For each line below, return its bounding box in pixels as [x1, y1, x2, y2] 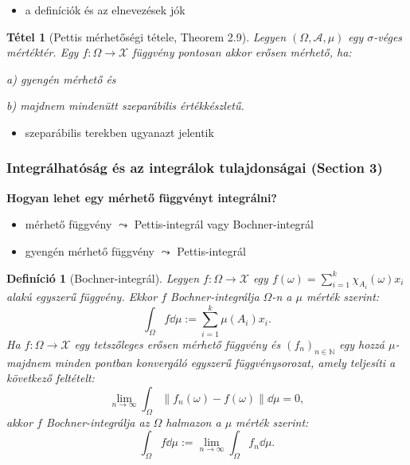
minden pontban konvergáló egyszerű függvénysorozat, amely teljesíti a [54, 354, 396, 370]
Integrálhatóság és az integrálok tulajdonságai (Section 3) [6, 158, 383, 178]
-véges [373, 28, 403, 45]
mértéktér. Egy [6, 44, 79, 61]
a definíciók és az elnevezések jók [25, 2, 185, 18]
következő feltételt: [6, 369, 95, 386]
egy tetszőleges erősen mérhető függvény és [74, 335, 281, 352]
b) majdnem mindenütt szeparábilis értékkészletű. [6, 97, 244, 114]
